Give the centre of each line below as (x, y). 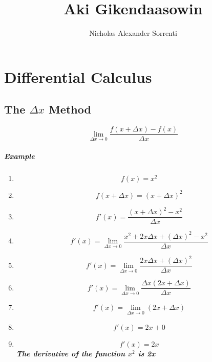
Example (19, 156)
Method (70, 109)
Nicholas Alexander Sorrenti (133, 33)
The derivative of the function (71, 353)
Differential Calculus (78, 76)
